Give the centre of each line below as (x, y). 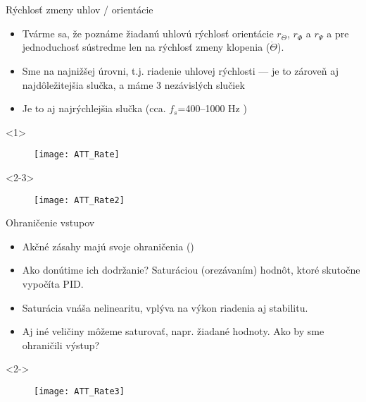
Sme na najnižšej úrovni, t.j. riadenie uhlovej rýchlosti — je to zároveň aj (180, 70)
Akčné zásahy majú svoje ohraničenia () (108, 246)
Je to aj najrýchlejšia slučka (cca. (94, 108)
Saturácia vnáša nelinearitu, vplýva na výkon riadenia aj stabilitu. (165, 307)
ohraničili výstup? (61, 345)
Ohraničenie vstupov (50, 223)
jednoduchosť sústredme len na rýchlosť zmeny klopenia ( (146, 47)
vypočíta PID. (53, 284)
